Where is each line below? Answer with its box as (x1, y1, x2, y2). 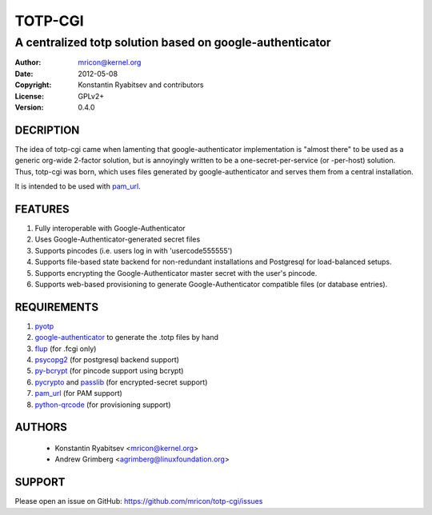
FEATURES (14, 202, 70, 216)
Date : (14, 69, 34, 78)
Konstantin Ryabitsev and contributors (78, 80, 204, 90)
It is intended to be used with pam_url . (14, 182, 141, 191)
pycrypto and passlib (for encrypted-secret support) (34, 377, 208, 387)
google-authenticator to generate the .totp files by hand (34, 333, 219, 342)
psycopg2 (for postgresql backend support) (34, 354, 180, 364)
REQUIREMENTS (14, 300, 99, 313)
